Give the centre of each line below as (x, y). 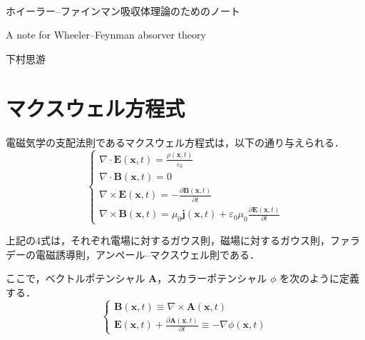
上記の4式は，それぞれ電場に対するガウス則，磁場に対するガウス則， (168, 240)
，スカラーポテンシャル (212, 278)
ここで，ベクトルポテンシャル (76, 278)
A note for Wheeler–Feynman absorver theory (106, 35)
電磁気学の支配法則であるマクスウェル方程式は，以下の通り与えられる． (175, 142)
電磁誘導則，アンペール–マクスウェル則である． (147, 254)
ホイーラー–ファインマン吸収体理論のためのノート (123, 10)
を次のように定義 (319, 278)
